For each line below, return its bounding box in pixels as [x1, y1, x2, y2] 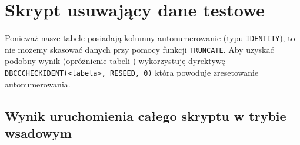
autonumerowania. [5, 77, 71, 90]
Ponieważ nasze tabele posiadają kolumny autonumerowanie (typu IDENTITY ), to [5, 32, 295, 44]
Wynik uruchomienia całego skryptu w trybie [5, 106, 286, 124]
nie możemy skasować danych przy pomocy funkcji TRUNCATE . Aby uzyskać [5, 43, 274, 55]
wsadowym [5, 124, 72, 142]
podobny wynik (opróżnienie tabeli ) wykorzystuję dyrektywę [5, 55, 225, 67]
